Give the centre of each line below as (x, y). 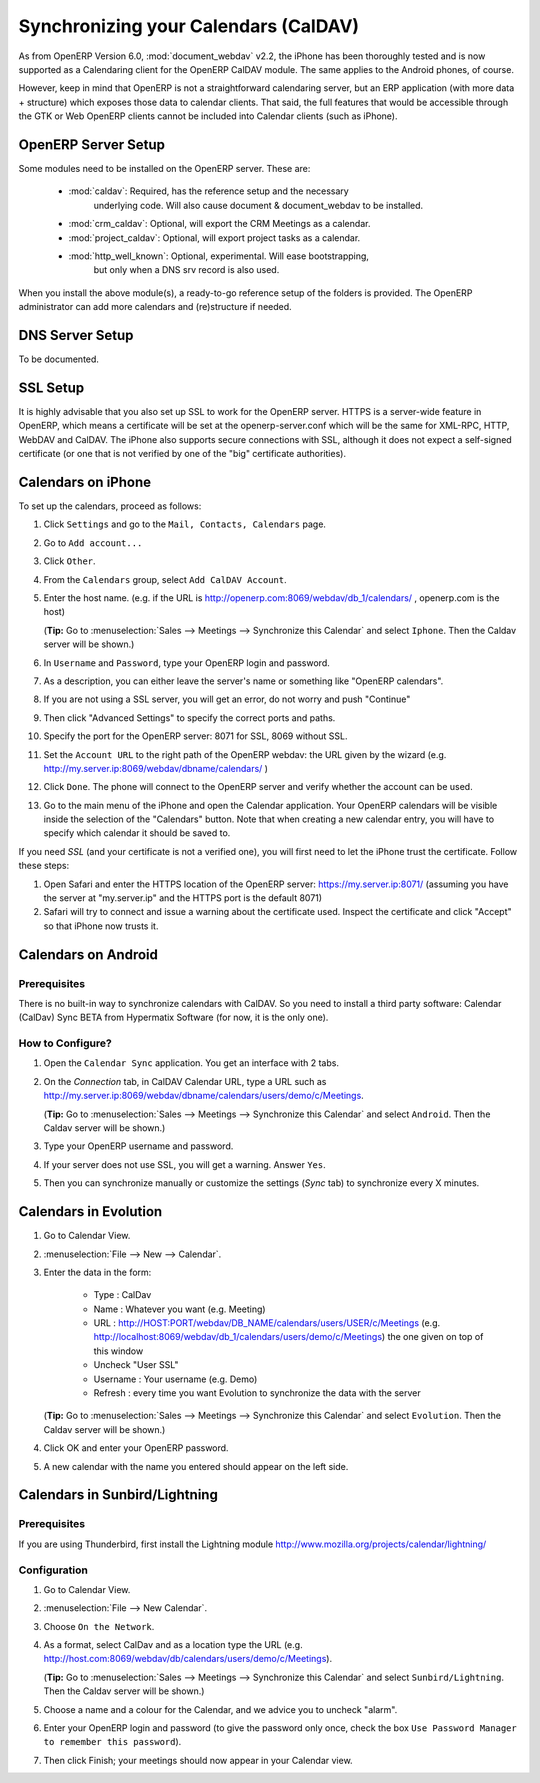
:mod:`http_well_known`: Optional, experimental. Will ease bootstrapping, (219, 256)
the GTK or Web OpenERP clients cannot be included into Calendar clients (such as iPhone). (208, 116)
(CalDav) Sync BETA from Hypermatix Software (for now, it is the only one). (173, 1017)
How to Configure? (65, 1043)
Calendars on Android (88, 954)
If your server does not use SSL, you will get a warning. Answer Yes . (184, 1164)
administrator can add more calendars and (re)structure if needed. (155, 307)
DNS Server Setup (76, 335)
